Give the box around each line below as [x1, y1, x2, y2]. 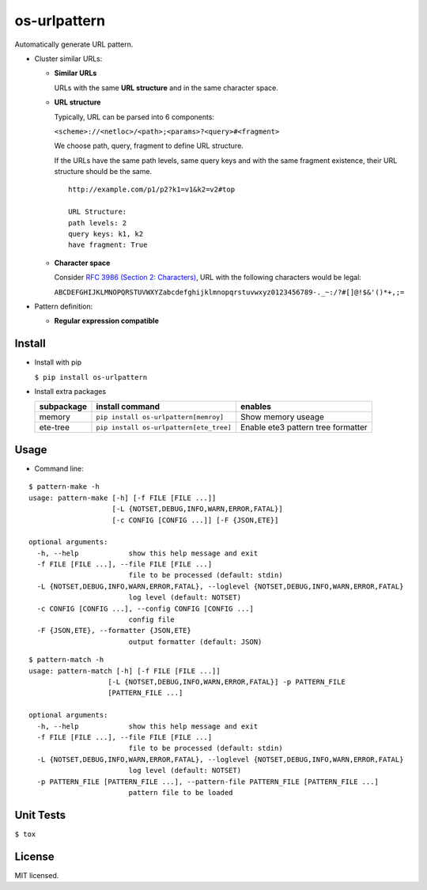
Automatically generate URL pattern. [14, 40, 134, 49]
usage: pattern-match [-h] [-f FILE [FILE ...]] [28, 666, 221, 676]
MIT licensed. [14, 870, 59, 880]
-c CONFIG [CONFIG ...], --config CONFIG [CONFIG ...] [36, 604, 255, 613]
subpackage [39, 401, 87, 412]
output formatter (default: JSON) [128, 637, 263, 646]
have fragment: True [68, 240, 148, 249]
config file [128, 615, 176, 624]
